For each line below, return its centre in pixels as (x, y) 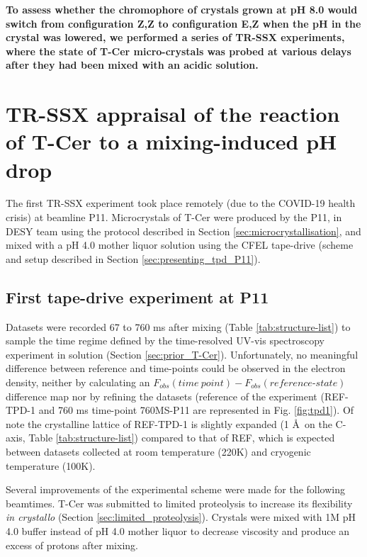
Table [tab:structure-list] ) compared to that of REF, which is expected (182, 438)
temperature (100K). (51, 465)
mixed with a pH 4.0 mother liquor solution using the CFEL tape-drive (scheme (180, 245)
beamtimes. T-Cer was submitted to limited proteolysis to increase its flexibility (179, 503)
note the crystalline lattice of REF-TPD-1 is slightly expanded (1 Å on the (169, 423)
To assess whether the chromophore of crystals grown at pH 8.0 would (182, 9)
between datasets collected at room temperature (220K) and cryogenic (158, 451)
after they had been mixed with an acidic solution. (132, 65)
